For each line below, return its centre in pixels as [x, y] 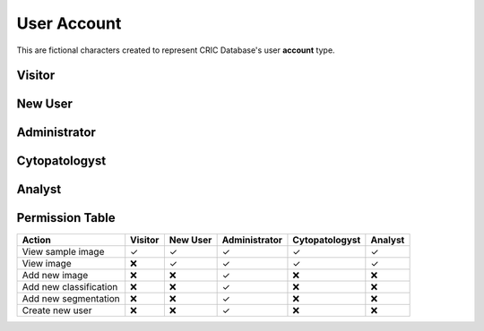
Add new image [55, 275]
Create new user [57, 310]
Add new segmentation [71, 298]
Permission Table [66, 218]
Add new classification [70, 286]
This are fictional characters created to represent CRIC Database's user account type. [176, 50]
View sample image [63, 251]
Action [36, 240]
